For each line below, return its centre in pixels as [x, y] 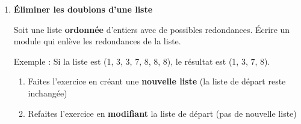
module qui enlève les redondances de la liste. [97, 41]
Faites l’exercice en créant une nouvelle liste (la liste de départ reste [157, 81]
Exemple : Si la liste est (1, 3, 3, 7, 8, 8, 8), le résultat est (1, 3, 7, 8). [142, 61]
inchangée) [48, 93]
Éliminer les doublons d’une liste [83, 9]
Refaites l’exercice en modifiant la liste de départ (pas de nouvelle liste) [162, 113]
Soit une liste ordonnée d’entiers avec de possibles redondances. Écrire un [152, 29]
